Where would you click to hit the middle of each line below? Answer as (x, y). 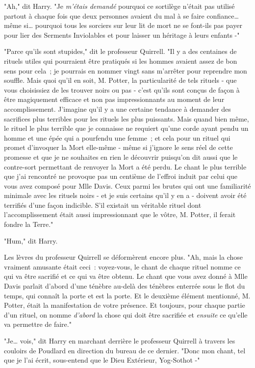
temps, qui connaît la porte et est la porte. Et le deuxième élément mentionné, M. (127, 295)
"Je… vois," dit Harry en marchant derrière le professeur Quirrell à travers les (120, 341)
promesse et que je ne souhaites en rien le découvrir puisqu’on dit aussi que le (121, 157)
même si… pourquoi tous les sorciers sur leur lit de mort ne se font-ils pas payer (123, 25)
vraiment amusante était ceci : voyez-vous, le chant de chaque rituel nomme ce (122, 266)
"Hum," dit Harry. (31, 240)
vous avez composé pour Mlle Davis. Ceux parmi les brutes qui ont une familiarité (127, 185)
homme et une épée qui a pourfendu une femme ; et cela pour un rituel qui (117, 137)
